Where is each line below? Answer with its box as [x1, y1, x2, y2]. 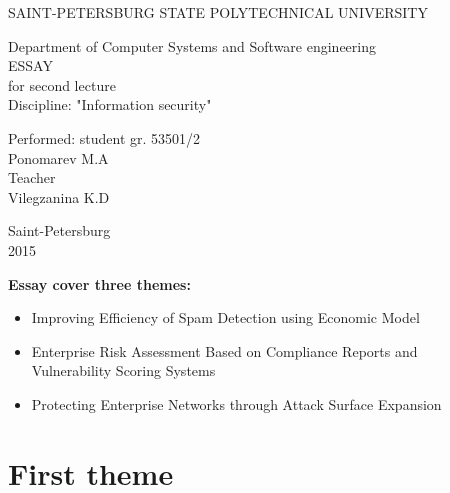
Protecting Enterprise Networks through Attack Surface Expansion [31, 393, 442, 414]
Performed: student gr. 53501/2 [8, 127, 201, 148]
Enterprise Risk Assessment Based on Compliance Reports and [31, 340, 418, 361]
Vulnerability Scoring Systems [31, 360, 216, 381]
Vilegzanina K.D [8, 186, 110, 207]
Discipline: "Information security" [8, 94, 212, 115]
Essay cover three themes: [8, 273, 191, 294]
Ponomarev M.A [8, 147, 109, 168]
